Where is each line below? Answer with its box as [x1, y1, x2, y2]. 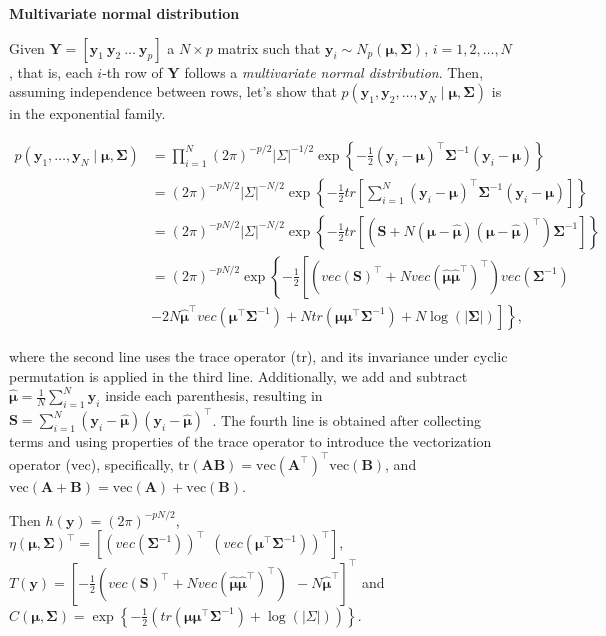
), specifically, [90, 453, 174, 474]
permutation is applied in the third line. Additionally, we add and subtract [9, 365, 468, 386]
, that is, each [9, 61, 93, 82]
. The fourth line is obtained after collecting [212, 409, 481, 430]
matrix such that [217, 37, 321, 58]
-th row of [102, 61, 163, 82]
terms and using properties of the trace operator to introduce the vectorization [9, 431, 492, 452]
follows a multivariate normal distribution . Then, [184, 61, 484, 82]
